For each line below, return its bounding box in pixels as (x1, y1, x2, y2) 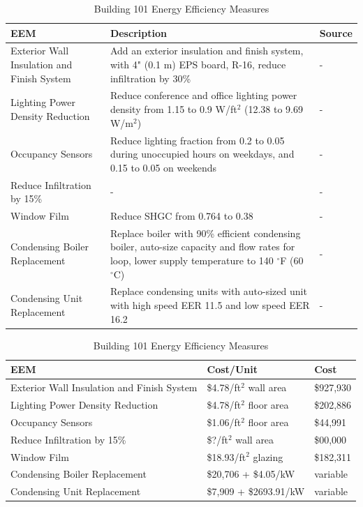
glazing (253, 449, 283, 464)
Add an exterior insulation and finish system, (110, 43, 304, 58)
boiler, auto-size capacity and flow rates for (110, 239, 295, 254)
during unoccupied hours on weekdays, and (110, 146, 295, 161)
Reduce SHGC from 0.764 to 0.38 (110, 208, 253, 222)
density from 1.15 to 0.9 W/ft (110, 102, 237, 116)
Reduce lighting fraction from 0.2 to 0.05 (110, 133, 285, 147)
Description (110, 25, 167, 40)
